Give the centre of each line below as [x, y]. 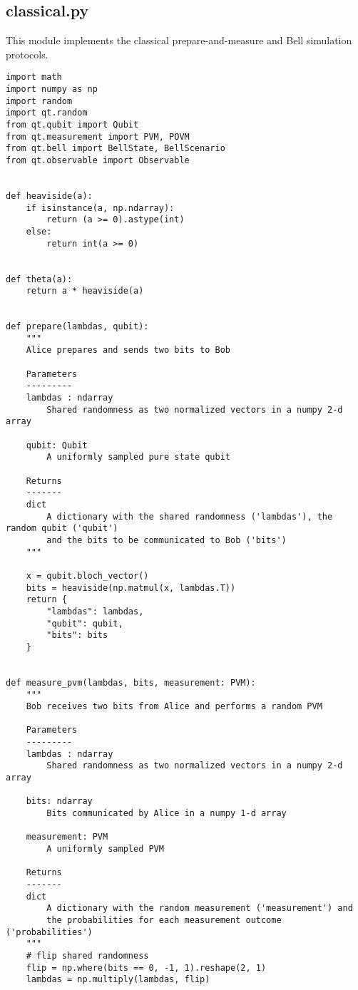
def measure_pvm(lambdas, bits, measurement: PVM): [131, 682]
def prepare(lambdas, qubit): [77, 327]
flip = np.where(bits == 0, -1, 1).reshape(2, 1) [146, 968]
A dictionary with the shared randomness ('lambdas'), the [190, 516]
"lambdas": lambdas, [95, 611]
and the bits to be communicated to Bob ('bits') [167, 540]
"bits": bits [77, 635]
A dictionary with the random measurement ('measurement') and [200, 908]
